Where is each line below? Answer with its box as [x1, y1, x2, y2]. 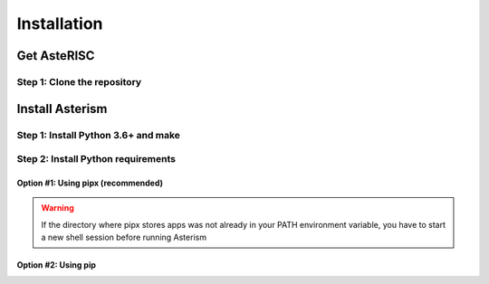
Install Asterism [16, 100, 108, 117]
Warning [41, 203, 74, 213]
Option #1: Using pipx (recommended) [16, 177, 163, 188]
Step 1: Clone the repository [16, 75, 142, 88]
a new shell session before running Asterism [41, 232, 207, 243]
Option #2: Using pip [16, 260, 97, 270]
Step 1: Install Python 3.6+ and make [16, 128, 181, 141]
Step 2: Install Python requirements [16, 153, 177, 166]
